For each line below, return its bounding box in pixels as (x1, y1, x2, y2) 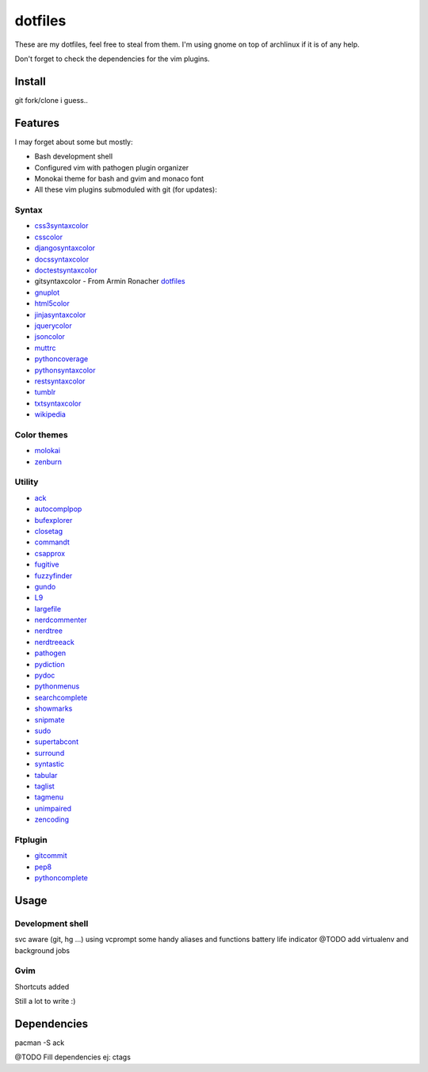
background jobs (14, 945, 71, 955)
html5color (34, 299, 71, 308)
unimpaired (34, 803, 71, 813)
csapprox (34, 548, 66, 558)
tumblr (34, 387, 56, 397)
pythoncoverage (34, 354, 89, 364)
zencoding (34, 814, 70, 824)
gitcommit (34, 851, 67, 860)
